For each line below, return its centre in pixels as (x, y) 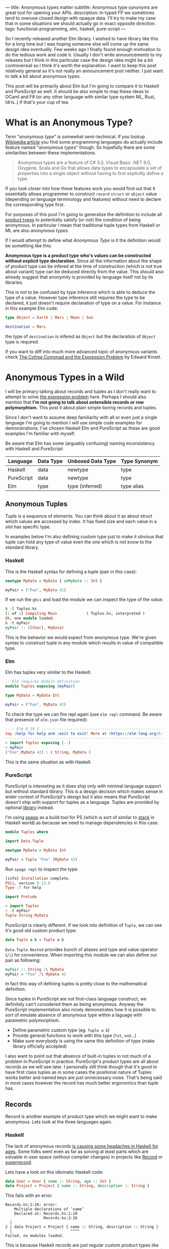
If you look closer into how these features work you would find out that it (80, 188)
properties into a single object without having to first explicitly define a (90, 173)
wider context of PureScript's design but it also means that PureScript (77, 797)
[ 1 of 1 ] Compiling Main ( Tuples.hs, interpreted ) (75, 614)
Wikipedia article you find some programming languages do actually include (84, 142)
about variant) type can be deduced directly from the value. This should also (84, 271)
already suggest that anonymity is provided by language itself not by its (79, 277)
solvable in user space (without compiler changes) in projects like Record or (84, 1157)
